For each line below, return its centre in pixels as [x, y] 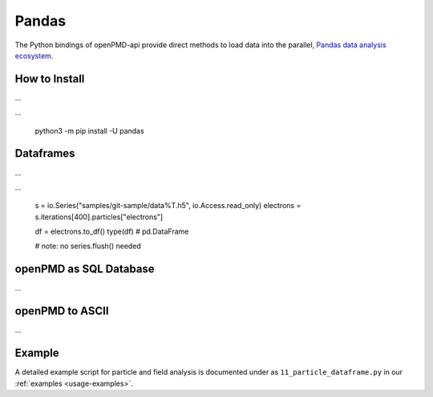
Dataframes [45, 153]
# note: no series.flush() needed [88, 246]
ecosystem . [34, 55]
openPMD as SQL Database [85, 269]
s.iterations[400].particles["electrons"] [99, 217]
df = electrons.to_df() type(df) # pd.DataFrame [112, 231]
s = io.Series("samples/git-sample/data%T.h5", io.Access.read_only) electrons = [168, 206]
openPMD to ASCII [62, 311]
